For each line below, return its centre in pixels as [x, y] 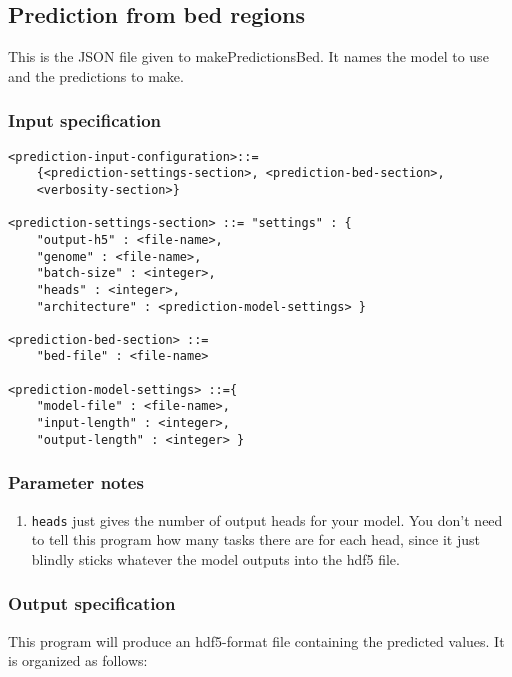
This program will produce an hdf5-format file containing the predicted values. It [256, 640]
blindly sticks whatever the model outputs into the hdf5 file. [215, 558]
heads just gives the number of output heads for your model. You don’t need [267, 519]
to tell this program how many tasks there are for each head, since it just [255, 539]
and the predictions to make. [96, 75]
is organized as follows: [78, 660]
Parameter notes [76, 482]
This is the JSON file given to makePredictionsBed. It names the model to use [248, 56]
